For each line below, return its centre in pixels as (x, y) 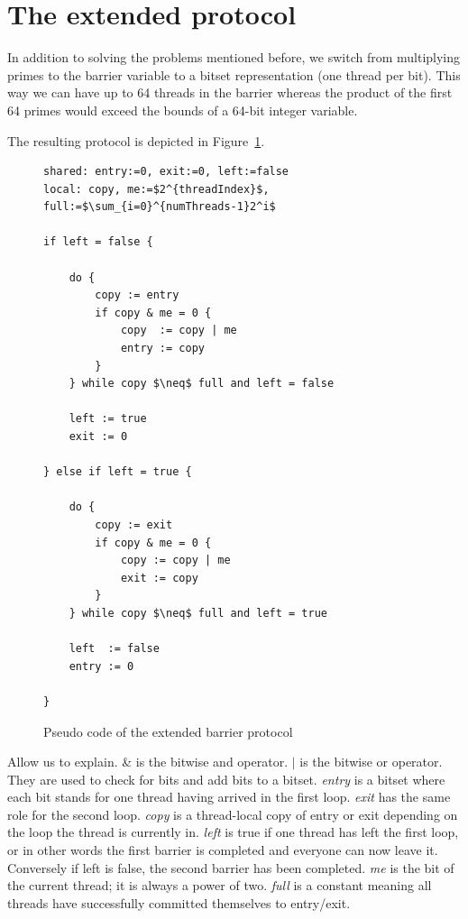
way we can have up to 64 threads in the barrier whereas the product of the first (230, 92)
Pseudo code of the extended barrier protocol (168, 731)
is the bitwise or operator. (371, 762)
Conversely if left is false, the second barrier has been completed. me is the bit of (231, 867)
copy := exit (134, 524)
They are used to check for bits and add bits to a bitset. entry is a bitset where (226, 779)
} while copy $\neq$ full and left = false (202, 384)
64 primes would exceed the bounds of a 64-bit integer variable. (183, 110)
